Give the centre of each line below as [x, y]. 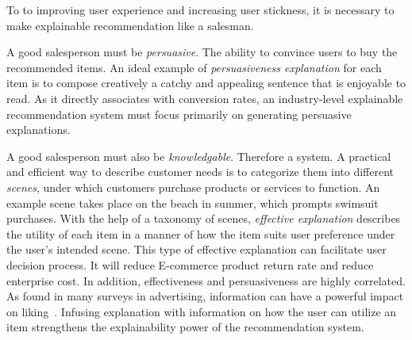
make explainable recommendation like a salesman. [130, 25]
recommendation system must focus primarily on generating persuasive [179, 114]
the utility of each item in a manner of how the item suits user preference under [201, 233]
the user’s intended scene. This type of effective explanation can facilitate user [196, 249]
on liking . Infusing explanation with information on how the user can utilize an [202, 311]
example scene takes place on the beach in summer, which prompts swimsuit [193, 202]
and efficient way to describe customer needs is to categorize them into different [200, 172]
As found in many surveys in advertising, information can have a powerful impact [205, 296]
